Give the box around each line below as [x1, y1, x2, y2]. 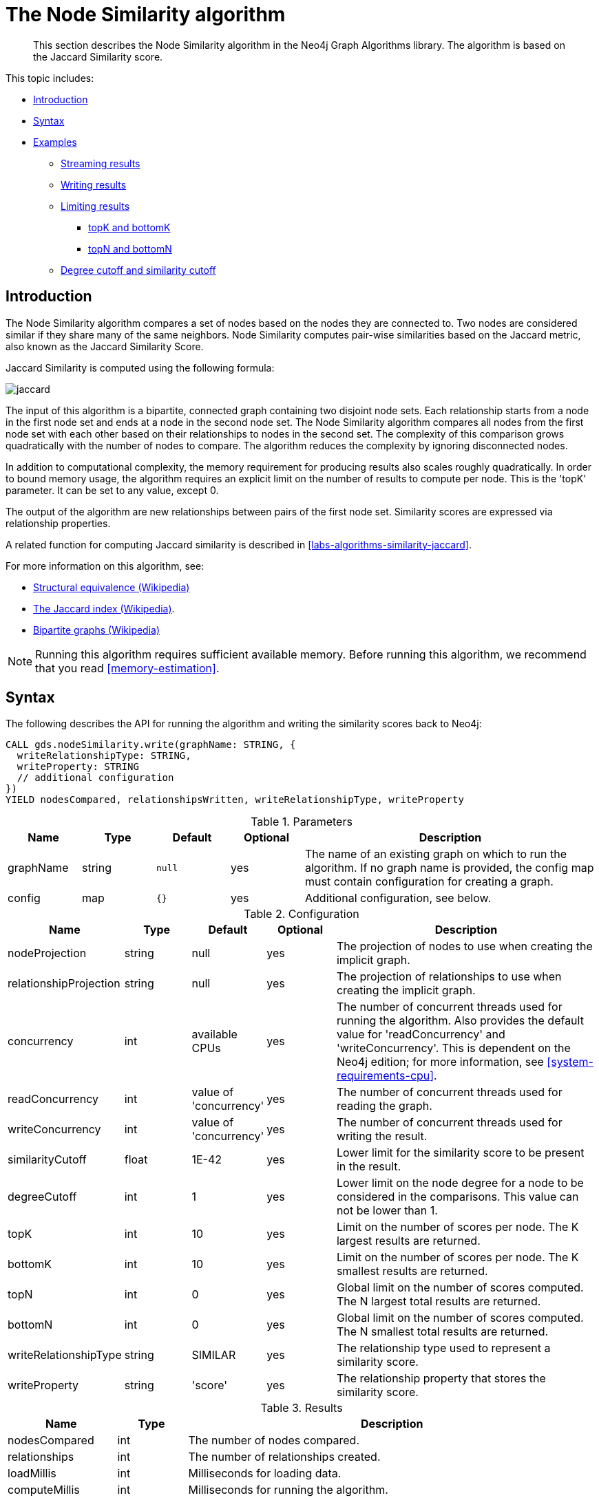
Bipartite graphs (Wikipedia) [33, 623, 160, 636]
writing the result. [336, 1129, 428, 1144]
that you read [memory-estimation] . [35, 661, 220, 675]
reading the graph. [336, 1099, 432, 1113]
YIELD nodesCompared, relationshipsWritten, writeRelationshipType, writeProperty [6, 794, 464, 806]
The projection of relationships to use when [336, 969, 562, 984]
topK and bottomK [88, 221, 171, 233]
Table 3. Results [260, 1401, 343, 1415]
